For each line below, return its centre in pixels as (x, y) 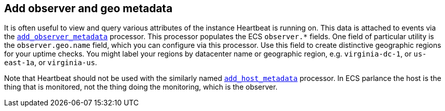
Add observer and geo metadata (88, 8)
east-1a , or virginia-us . (51, 63)
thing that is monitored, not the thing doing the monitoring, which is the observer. (141, 87)
